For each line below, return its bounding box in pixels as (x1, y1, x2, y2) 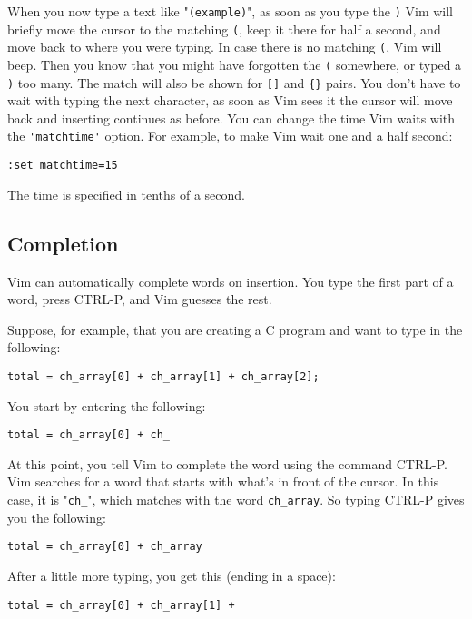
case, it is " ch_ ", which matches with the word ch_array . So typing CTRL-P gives (7, 490, 465, 509)
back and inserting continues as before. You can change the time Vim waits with (7, 108, 456, 127)
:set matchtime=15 (7, 159, 118, 172)
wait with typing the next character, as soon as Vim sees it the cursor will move (7, 91, 453, 110)
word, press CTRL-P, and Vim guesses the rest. (7, 290, 272, 309)
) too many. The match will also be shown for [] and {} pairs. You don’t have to (7, 73, 461, 92)
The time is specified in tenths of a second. (7, 184, 245, 203)
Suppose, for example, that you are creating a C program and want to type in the (7, 319, 463, 339)
